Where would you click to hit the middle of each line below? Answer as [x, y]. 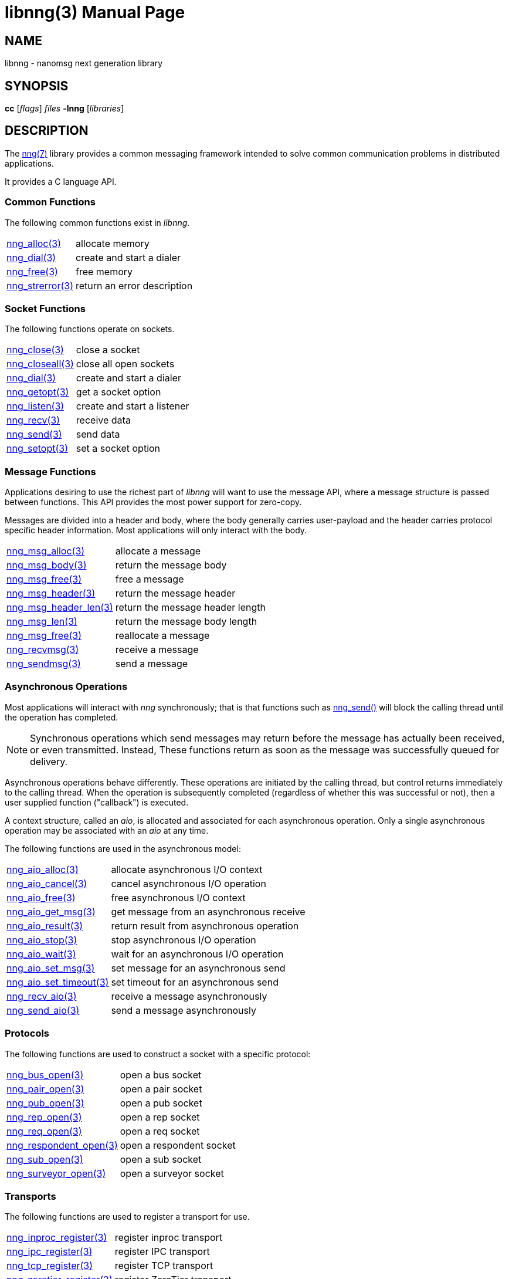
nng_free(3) [32, 271]
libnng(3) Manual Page [95, 12]
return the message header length [190, 608]
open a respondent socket [178, 1145]
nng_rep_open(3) [44, 1117]
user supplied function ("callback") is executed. [97, 802]
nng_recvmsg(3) [43, 650]
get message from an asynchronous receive [208, 911]
